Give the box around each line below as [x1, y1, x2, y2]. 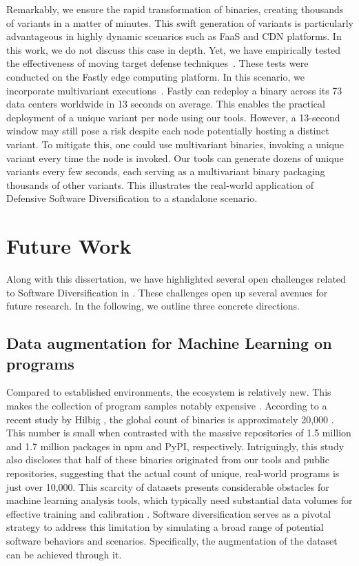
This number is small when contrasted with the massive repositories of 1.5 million [6, 425, 351, 440]
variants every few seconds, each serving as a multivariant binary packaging [6, 164, 325, 179]
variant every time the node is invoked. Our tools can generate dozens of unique [6, 150, 344, 165]
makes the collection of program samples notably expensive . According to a [6, 398, 327, 412]
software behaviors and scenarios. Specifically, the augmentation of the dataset [6, 533, 338, 547]
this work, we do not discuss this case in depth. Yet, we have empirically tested [6, 42, 341, 57]
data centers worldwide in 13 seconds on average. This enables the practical [6, 97, 325, 111]
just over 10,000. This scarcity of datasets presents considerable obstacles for [6, 479, 329, 494]
